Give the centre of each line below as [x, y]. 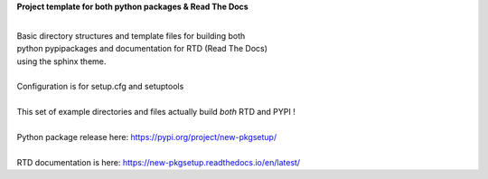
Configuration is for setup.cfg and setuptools [100, 87]
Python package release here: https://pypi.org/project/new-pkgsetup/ [147, 137]
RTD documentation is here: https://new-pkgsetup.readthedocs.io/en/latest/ [159, 162]
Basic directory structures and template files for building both [131, 35]
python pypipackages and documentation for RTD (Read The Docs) [142, 49]
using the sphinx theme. [61, 61]
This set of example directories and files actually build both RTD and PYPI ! [156, 112]
